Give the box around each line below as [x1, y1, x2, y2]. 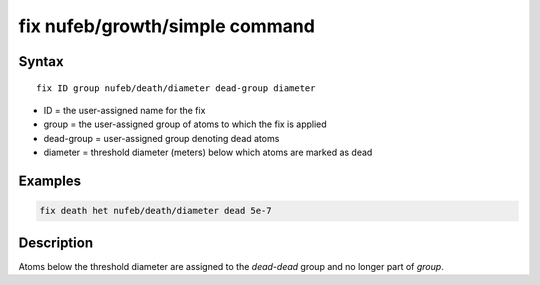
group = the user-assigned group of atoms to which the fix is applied [43, 118, 327, 130]
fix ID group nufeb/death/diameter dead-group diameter [36, 82, 316, 94]
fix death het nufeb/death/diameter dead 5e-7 [39, 205, 272, 217]
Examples [18, 172, 82, 189]
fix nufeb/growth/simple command [18, 15, 315, 37]
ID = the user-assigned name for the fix [43, 104, 206, 116]
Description [18, 234, 94, 251]
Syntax [18, 53, 64, 70]
